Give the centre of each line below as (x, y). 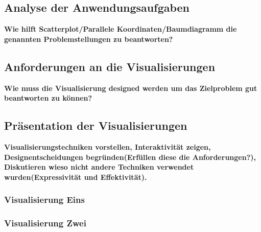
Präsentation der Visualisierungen (96, 125)
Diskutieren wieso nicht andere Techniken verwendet (99, 167)
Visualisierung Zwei (45, 223)
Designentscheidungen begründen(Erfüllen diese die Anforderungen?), (130, 157)
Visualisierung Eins (44, 200)
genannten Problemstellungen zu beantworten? (89, 39)
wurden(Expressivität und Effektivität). (76, 177)
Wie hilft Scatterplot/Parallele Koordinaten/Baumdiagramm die (121, 29)
